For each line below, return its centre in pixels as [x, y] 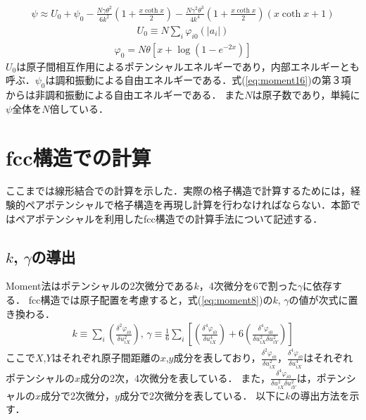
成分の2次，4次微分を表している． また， [175, 377]
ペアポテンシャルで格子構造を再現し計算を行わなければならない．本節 [188, 205]
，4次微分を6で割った [248, 286]
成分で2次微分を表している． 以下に [202, 395]
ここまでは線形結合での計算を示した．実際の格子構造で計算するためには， [178, 191]
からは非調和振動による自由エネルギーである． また [125, 95]
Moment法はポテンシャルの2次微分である [100, 286]
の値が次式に [318, 300]
